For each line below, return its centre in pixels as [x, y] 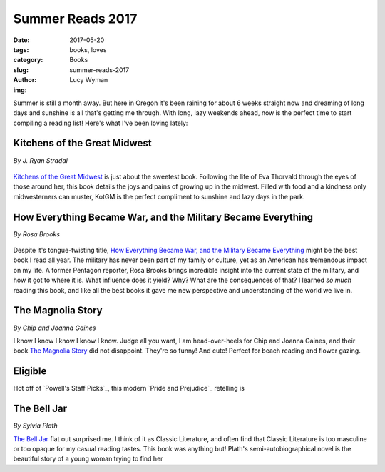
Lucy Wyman [89, 80]
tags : [21, 49]
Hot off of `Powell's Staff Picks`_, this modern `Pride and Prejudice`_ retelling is [129, 388]
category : [28, 60]
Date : [21, 40]
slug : [21, 70]
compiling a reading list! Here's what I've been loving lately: [101, 123]
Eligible [30, 371]
